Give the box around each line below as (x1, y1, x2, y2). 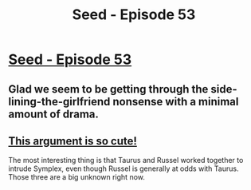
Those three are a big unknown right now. (8, 172, 146, 182)
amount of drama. (8, 107, 100, 121)
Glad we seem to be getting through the (8, 82, 209, 96)
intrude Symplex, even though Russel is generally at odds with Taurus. (8, 164, 239, 173)
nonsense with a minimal (112, 94, 239, 109)
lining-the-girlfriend (8, 94, 111, 109)
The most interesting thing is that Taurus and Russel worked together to (8, 156, 244, 165)
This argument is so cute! (8, 134, 138, 148)
